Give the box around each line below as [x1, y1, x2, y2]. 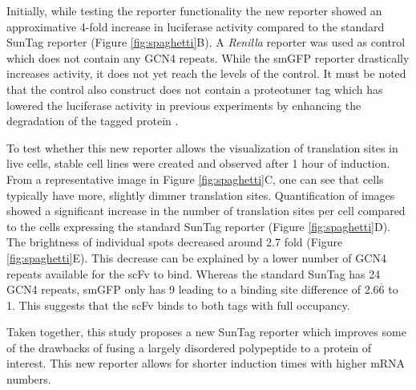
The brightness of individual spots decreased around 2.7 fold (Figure [6, 234, 343, 250]
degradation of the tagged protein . [6, 112, 179, 129]
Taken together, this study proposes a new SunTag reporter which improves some [6, 323, 406, 340]
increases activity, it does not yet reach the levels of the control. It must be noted [6, 65, 406, 82]
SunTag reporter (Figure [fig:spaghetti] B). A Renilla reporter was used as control [6, 34, 406, 51]
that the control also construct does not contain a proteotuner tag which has [6, 80, 383, 97]
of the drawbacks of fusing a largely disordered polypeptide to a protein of [6, 339, 372, 355]
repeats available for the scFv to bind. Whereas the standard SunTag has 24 [6, 265, 381, 282]
